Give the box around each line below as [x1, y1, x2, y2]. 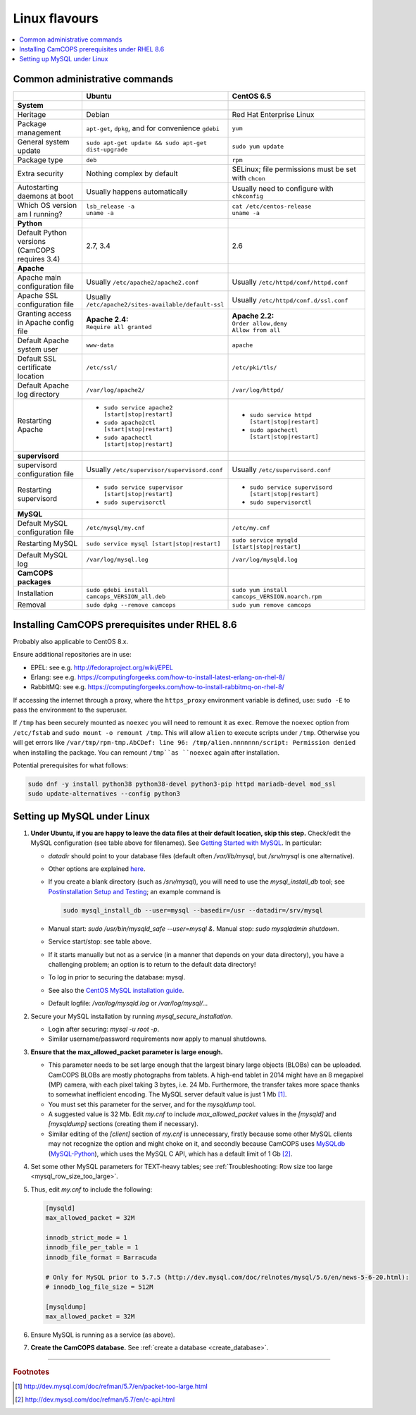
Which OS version [17, 201, 77, 211]
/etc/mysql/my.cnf [86, 524, 146, 531]
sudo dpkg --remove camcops [86, 601, 176, 609]
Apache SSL [17, 291, 58, 301]
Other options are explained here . [48, 865, 146, 873]
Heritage [17, 110, 46, 120]
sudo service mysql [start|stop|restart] [86, 540, 221, 548]
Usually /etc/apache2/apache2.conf [86, 277, 199, 287]
